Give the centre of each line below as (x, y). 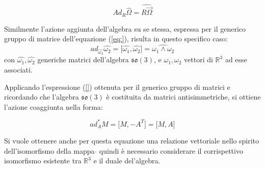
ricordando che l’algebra (42, 97)
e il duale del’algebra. (127, 161)
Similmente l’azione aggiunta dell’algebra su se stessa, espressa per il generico (125, 28)
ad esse (236, 59)
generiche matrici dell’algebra (83, 59)
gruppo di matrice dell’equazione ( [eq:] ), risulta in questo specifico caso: (116, 39)
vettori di (198, 59)
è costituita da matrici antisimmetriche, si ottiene (183, 97)
